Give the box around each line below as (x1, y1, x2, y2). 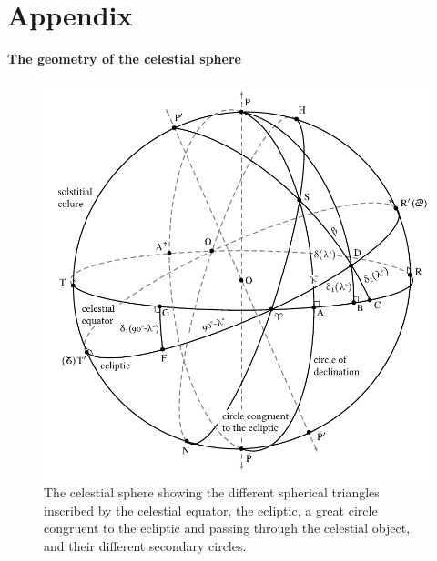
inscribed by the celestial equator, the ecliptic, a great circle (44, 500, 378, 519)
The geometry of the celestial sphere (7, 49, 241, 68)
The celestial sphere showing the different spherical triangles (44, 483, 380, 502)
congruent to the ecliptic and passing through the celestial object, (44, 518, 411, 537)
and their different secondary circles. (44, 536, 247, 555)
